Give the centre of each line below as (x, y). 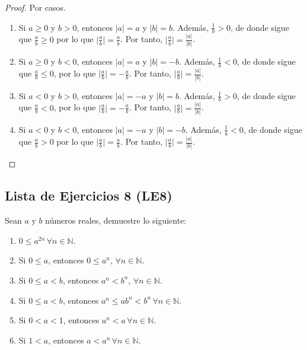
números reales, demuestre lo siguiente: (116, 220)
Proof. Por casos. (35, 7)
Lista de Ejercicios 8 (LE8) (89, 195)
